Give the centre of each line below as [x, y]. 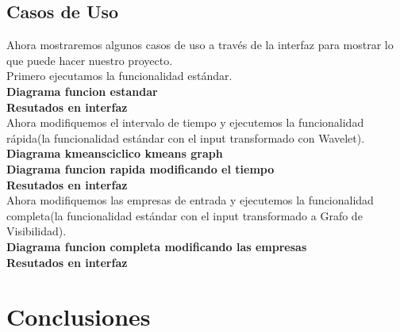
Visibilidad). [37, 231]
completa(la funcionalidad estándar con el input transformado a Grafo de [185, 215]
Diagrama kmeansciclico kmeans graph [115, 153]
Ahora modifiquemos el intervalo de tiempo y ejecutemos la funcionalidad [185, 122]
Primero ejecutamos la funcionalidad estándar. [119, 76]
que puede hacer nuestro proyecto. [90, 60]
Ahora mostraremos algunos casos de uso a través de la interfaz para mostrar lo [200, 45]
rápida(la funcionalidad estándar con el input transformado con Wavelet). [186, 137]
